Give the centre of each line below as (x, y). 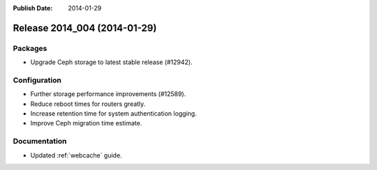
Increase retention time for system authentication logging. (113, 114)
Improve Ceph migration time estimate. (86, 123)
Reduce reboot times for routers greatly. (88, 104)
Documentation (40, 141)
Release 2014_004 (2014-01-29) (85, 28)
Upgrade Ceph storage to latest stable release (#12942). (111, 62)
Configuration (37, 80)
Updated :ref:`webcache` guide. (76, 155)
